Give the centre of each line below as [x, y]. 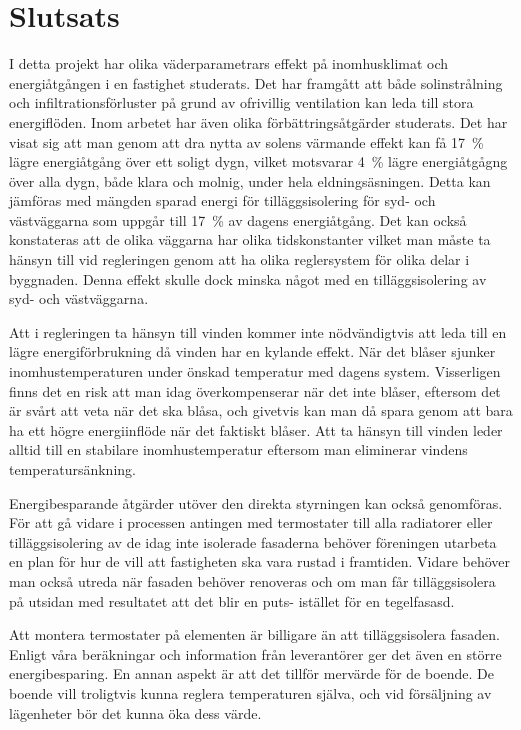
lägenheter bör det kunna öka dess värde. [135, 712]
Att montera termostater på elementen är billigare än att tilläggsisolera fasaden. [254, 634]
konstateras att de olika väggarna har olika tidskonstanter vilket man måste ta [250, 239]
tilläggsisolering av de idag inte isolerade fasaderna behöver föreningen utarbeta [253, 541]
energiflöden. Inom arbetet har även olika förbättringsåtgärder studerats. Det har [258, 121]
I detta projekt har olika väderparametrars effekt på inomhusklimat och [229, 63]
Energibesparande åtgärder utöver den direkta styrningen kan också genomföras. [256, 502]
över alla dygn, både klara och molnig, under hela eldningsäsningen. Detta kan [250, 180]
